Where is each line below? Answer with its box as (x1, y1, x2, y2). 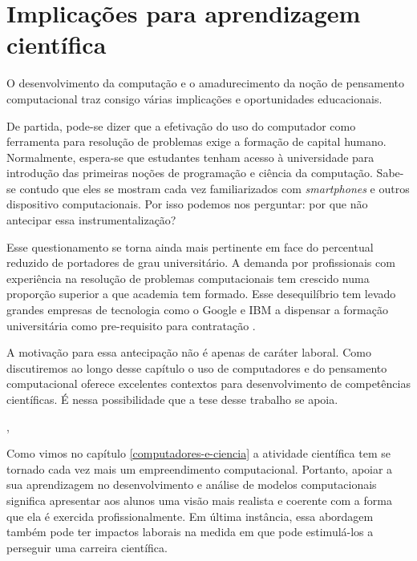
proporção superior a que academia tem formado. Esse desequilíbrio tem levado (6, 285, 396, 302)
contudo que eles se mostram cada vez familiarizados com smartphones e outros (19, 180, 410, 196)
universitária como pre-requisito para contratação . (6, 317, 256, 333)
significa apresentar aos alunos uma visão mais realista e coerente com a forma (6, 491, 392, 508)
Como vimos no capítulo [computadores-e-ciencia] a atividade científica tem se (6, 445, 391, 462)
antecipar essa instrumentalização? (6, 212, 176, 228)
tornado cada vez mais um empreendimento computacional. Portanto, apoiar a (6, 460, 393, 477)
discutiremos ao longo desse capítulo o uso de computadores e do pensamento (6, 359, 387, 376)
